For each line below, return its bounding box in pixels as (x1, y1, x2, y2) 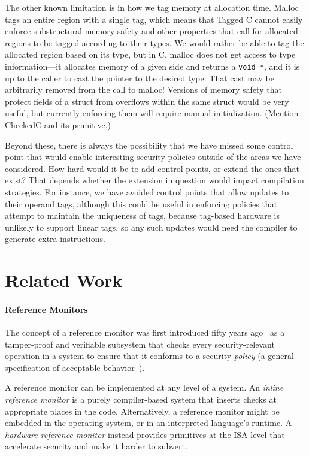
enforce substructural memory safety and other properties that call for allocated (5, 25, 298, 37)
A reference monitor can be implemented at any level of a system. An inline (5, 381, 284, 394)
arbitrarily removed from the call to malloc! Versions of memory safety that (5, 83, 282, 96)
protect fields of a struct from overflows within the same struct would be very (5, 95, 289, 107)
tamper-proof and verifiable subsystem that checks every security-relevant (5, 337, 275, 350)
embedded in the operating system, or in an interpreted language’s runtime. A (5, 416, 292, 429)
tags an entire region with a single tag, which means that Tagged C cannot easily (5, 13, 303, 25)
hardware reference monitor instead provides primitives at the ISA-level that (5, 428, 285, 440)
